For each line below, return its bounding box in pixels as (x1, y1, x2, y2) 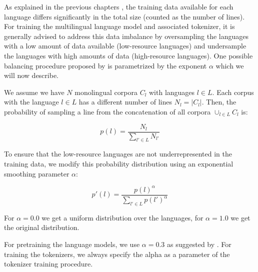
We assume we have (4, 86, 64, 97)
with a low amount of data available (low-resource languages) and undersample (4, 40, 246, 51)
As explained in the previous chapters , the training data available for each (4, 1, 233, 11)
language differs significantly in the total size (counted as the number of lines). (4, 11, 245, 21)
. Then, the (201, 96, 236, 107)
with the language (4, 96, 59, 107)
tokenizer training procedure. (4, 258, 93, 269)
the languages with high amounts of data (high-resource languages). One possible (4, 50, 253, 60)
